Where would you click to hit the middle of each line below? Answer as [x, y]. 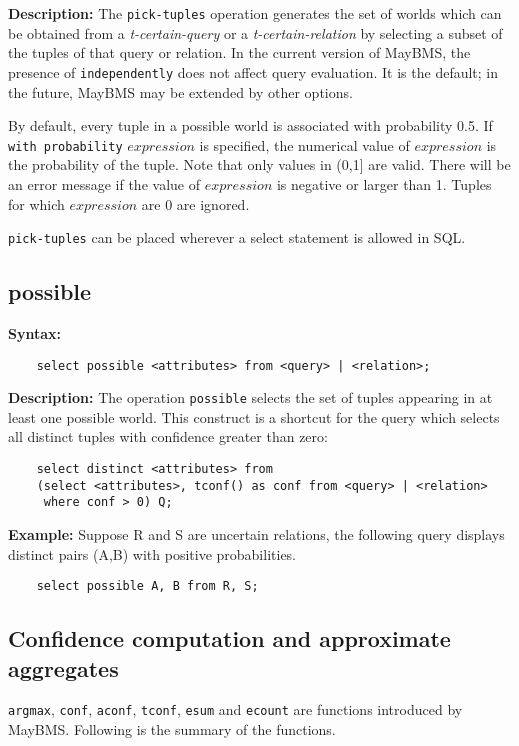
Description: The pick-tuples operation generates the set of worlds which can [255, 13]
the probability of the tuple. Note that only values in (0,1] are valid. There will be [259, 164]
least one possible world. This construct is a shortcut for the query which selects [254, 416]
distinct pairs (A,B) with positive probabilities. [152, 553]
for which [36, 203]
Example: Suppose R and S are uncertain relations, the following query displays [256, 534]
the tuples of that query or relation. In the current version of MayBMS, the [239, 52]
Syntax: [34, 332]
